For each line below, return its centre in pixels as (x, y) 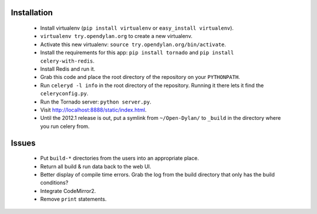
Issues (23, 143)
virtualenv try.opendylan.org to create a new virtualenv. (117, 36)
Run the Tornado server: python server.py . (96, 102)
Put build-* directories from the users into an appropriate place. (119, 158)
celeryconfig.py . (64, 94)
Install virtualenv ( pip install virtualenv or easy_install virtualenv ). (137, 28)
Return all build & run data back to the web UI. (96, 166)
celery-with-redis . (68, 61)
